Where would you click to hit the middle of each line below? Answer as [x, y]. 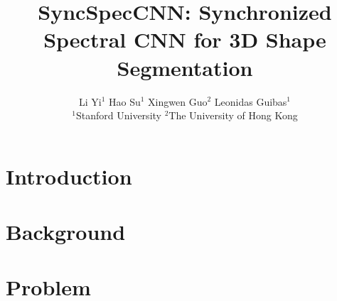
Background [66, 232]
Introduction [69, 176]
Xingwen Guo [178, 101]
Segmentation [185, 67]
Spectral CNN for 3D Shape [185, 39]
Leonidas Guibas [251, 101]
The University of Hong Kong [233, 115]
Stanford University [119, 115]
